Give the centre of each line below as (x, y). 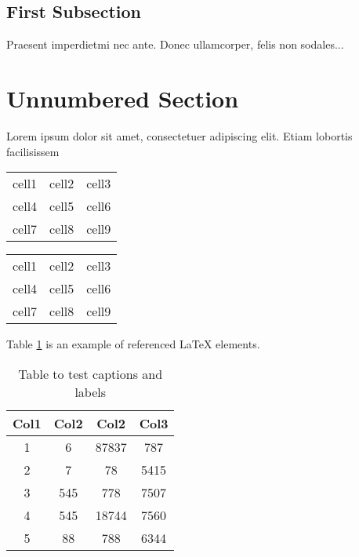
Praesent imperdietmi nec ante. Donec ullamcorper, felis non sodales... (175, 44)
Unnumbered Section (123, 98)
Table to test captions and (91, 373)
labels (91, 391)
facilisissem (33, 151)
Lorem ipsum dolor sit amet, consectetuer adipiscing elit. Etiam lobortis (179, 135)
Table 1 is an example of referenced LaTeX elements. (133, 344)
